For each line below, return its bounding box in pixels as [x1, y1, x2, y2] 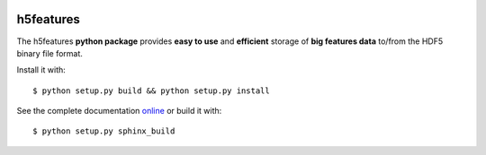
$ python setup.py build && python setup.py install [32, 85, 270, 96]
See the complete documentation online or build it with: [16, 106, 222, 116]
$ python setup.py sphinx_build [32, 126, 175, 136]
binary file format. [16, 47, 83, 58]
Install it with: [16, 65, 67, 75]
